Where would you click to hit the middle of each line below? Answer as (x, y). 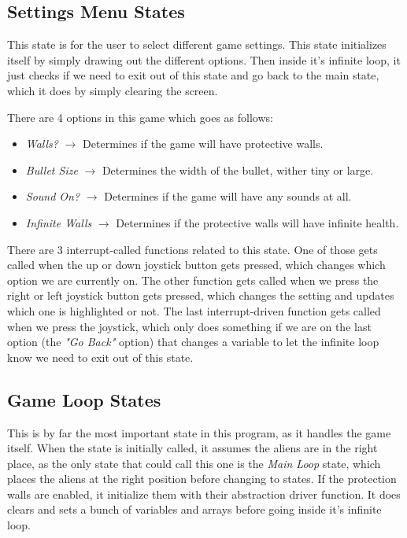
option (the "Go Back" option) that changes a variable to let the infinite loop (193, 342)
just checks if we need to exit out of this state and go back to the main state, (193, 75)
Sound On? (53, 196)
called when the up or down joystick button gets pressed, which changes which (196, 265)
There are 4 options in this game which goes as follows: (140, 117)
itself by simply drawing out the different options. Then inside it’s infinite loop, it (204, 59)
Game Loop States (84, 399)
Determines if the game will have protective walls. (203, 144)
